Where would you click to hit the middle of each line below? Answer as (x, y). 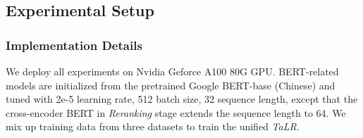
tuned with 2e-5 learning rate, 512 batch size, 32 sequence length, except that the (182, 99)
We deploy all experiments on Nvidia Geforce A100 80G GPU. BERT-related (172, 71)
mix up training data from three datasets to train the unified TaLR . (153, 126)
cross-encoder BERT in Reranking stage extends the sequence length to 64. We (176, 112)
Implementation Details (74, 45)
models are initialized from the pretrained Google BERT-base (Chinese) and (171, 85)
